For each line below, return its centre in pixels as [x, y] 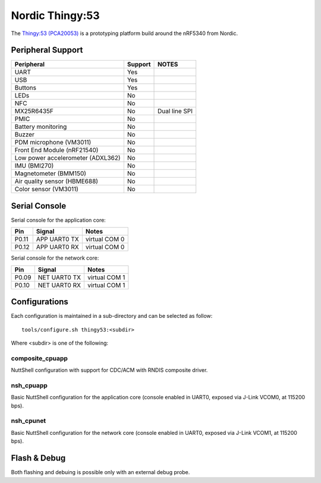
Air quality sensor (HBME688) [56, 181]
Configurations [40, 302]
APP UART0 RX [58, 247]
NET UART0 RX [59, 285]
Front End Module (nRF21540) [56, 150]
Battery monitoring [41, 127]
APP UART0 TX [58, 239]
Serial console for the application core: [59, 220]
